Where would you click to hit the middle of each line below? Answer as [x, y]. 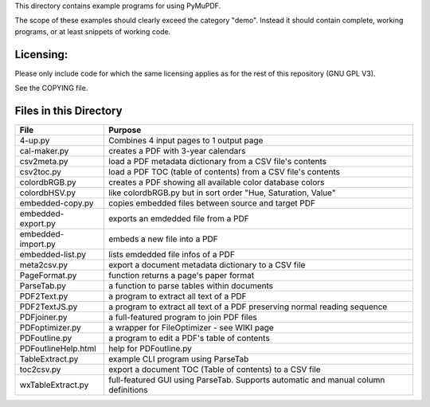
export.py [37, 223]
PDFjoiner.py [43, 317]
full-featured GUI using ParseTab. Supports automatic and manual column [247, 380]
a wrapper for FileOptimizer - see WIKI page [191, 327]
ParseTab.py [43, 285]
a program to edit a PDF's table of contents [189, 338]
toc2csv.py [40, 369]
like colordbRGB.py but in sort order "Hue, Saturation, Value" [222, 193]
